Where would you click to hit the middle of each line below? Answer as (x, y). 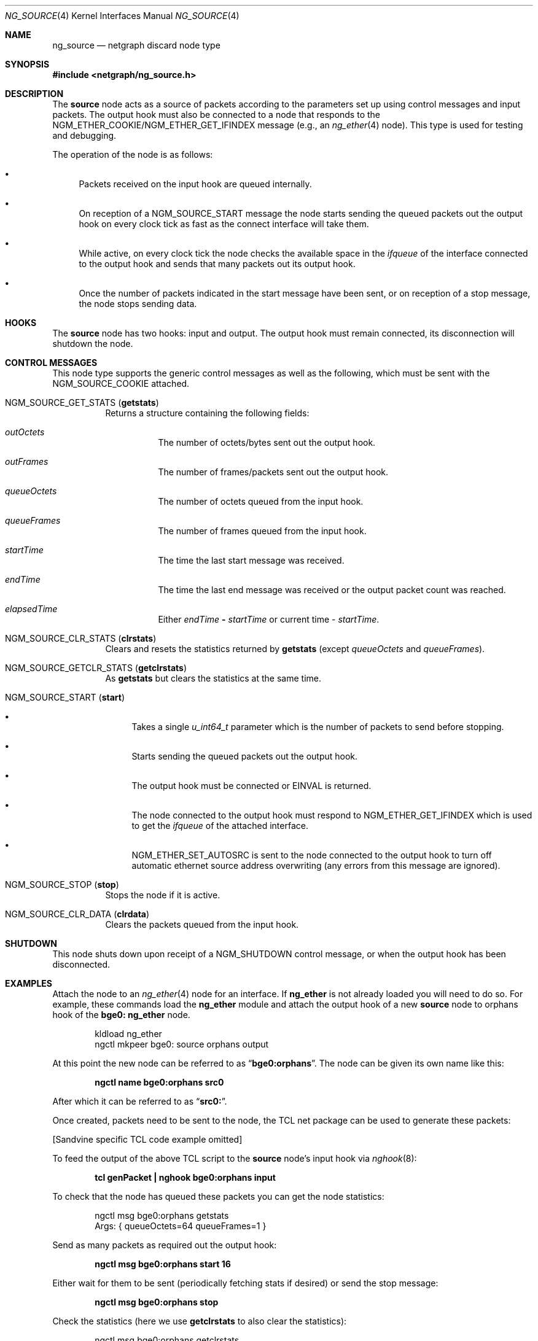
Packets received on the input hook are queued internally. (195, 184)
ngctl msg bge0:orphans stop (157, 1302)
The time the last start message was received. (251, 560)
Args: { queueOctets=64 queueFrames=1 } (181, 1226)
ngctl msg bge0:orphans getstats (162, 1215)
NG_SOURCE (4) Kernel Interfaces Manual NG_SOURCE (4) (122, 16)
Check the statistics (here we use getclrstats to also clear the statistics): (200, 1321)
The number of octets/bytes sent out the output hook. (267, 442)
